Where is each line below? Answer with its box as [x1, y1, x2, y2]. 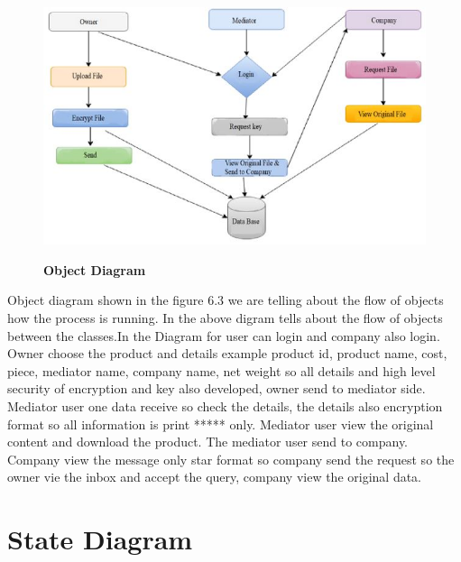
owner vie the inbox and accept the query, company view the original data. [7, 467, 422, 486]
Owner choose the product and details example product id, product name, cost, [7, 344, 447, 363]
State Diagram [7, 521, 193, 557]
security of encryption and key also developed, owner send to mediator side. [7, 379, 426, 398]
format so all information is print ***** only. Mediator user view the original [7, 414, 434, 433]
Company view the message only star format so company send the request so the [7, 449, 455, 468]
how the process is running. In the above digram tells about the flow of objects [7, 309, 443, 327]
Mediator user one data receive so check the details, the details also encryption [7, 396, 443, 415]
